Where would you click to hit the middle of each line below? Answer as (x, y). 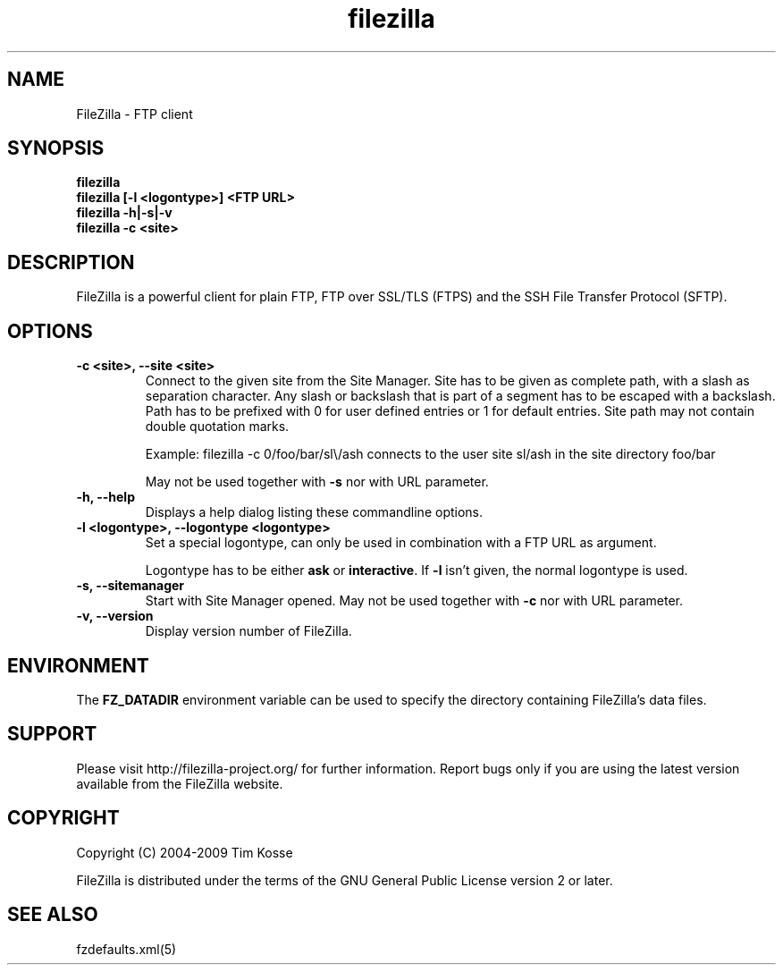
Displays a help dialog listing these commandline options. (314, 512)
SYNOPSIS (56, 148)
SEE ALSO (53, 915)
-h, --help (105, 497)
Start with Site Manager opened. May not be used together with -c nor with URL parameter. (414, 601)
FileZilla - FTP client (135, 114)
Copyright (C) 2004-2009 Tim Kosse (185, 852)
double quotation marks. (217, 427)
